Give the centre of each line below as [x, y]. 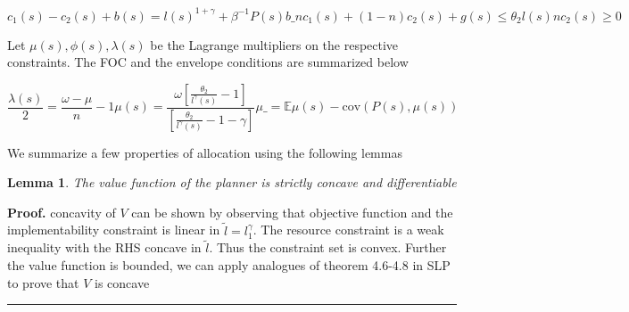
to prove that [43, 282]
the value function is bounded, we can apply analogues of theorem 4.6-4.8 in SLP [229, 264]
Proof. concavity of [62, 212]
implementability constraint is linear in [114, 230]
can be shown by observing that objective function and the [292, 212]
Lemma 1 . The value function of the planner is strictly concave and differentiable [232, 182]
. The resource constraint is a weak [348, 230]
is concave [122, 282]
